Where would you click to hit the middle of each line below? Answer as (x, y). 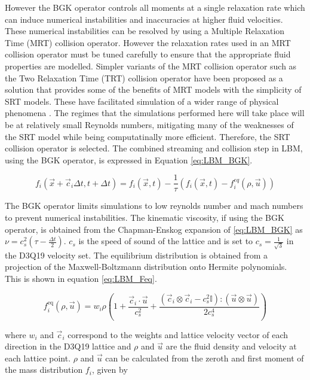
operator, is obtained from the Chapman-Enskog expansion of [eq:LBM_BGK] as (154, 229)
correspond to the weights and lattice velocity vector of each (178, 334)
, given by (110, 370)
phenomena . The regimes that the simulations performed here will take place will (155, 113)
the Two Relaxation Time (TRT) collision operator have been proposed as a (144, 77)
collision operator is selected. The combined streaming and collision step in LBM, (154, 148)
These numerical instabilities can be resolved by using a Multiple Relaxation (145, 31)
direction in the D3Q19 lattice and (68, 346)
